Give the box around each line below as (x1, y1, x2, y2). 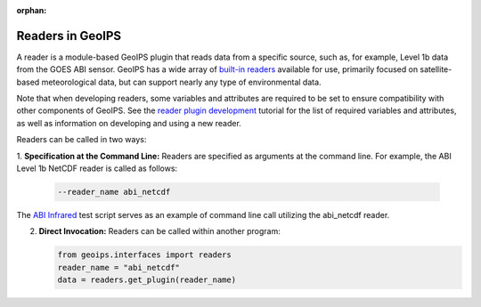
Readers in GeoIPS (16, 28, 122, 44)
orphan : (16, 5, 47, 15)
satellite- (420, 64, 452, 75)
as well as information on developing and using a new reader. (16, 117, 242, 128)
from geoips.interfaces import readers (57, 250, 232, 260)
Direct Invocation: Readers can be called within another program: (38, 226, 281, 237)
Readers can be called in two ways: (16, 134, 147, 145)
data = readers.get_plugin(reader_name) (57, 275, 236, 285)
